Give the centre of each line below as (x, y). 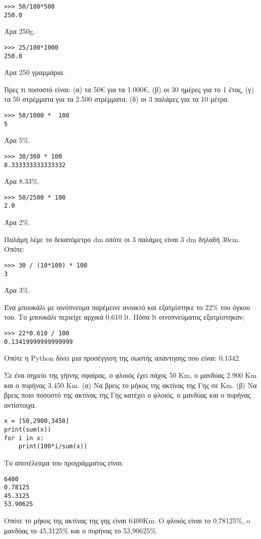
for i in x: (24, 438)
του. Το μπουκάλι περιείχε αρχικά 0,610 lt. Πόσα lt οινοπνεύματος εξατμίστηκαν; (124, 317)
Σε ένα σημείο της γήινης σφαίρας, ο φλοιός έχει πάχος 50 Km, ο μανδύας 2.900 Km (130, 375)
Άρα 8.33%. (22, 181)
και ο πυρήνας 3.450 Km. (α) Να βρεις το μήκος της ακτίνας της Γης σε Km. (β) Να (130, 385)
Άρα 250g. (20, 31)
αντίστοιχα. (20, 405)
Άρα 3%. (17, 290)
